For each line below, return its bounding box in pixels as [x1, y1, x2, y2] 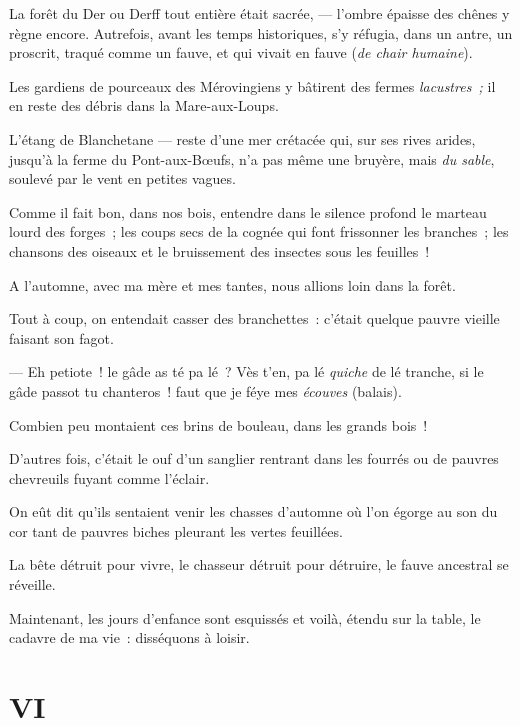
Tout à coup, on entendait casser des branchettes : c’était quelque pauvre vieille [9, 308, 500, 329]
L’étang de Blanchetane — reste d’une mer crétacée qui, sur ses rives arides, [9, 128, 476, 149]
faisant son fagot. [9, 327, 114, 348]
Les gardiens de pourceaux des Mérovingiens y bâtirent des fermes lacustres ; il [9, 75, 496, 96]
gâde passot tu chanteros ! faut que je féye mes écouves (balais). [9, 380, 402, 401]
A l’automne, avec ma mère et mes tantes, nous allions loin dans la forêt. [9, 274, 456, 295]
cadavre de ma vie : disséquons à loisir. [9, 627, 250, 648]
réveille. [9, 574, 56, 595]
